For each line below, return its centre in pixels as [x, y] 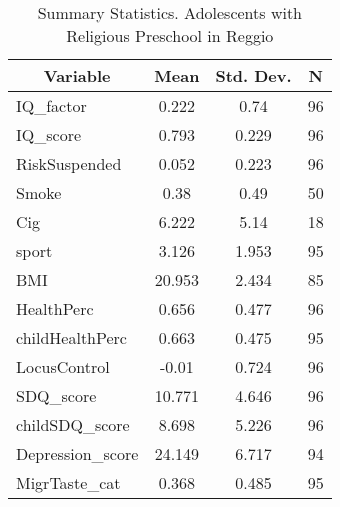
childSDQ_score [73, 424]
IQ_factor [51, 105]
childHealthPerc [71, 337]
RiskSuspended [69, 163]
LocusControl [63, 366]
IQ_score [49, 134]
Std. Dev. [253, 75]
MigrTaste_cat [68, 482]
